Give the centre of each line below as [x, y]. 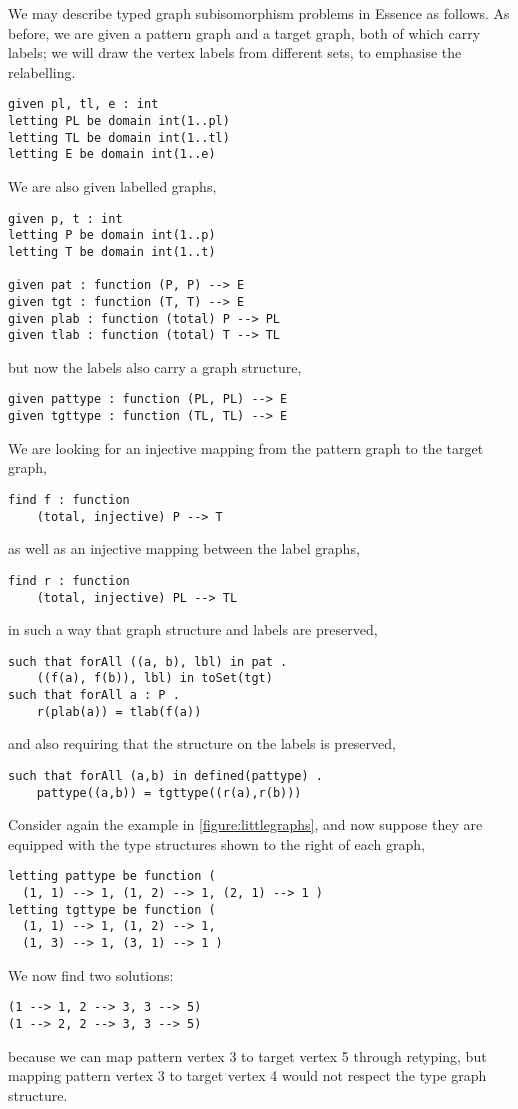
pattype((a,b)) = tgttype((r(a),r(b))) [169, 792]
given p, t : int [65, 218]
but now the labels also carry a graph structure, [155, 366]
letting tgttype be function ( [112, 909]
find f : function [69, 499]
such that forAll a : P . [94, 695]
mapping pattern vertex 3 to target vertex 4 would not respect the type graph [247, 1075]
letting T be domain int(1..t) [112, 251]
